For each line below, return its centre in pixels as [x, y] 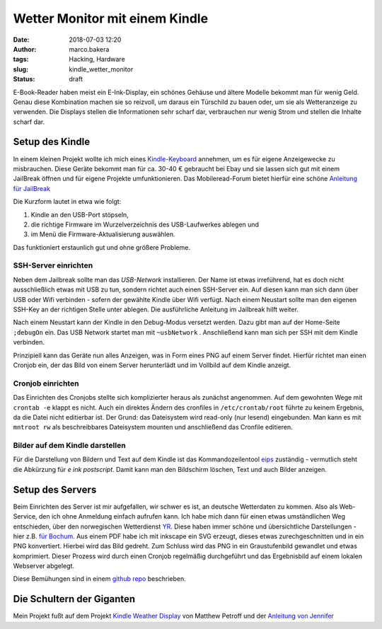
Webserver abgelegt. [44, 566]
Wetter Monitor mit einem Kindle [111, 18]
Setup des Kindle [52, 142]
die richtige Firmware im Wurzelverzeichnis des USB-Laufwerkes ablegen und [145, 224]
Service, [25, 517]
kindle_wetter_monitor [101, 69]
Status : [24, 79]
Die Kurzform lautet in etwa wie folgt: [67, 202]
